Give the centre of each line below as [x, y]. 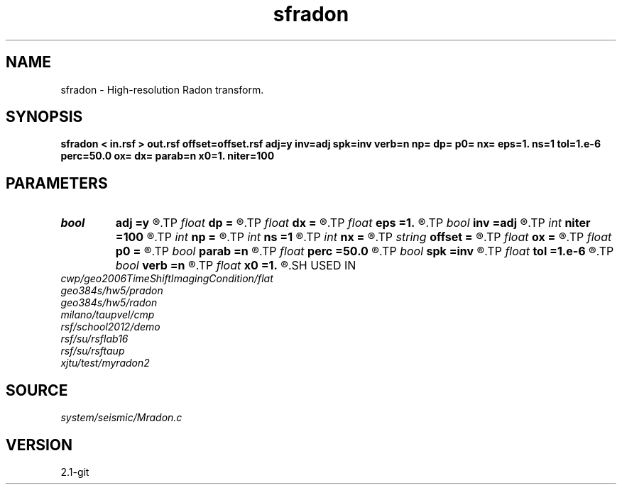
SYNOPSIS [44, 117]
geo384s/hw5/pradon [112, 291]
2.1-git [75, 472]
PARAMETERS [57, 183]
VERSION [39, 445]
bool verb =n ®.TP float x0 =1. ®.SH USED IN [236, 266]
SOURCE [37, 390]
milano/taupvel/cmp [108, 315]
